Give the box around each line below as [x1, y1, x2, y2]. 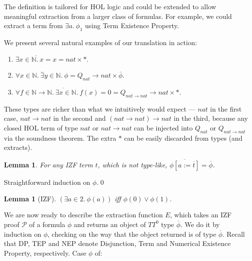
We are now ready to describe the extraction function [4, 210, 163, 220]
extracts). [4, 142, 33, 152]
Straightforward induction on [4, 177, 90, 187]
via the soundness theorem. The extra [4, 132, 117, 143]
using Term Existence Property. [85, 20, 179, 31]
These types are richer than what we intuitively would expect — [4, 103, 196, 114]
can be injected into [134, 122, 193, 132]
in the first [210, 103, 242, 114]
